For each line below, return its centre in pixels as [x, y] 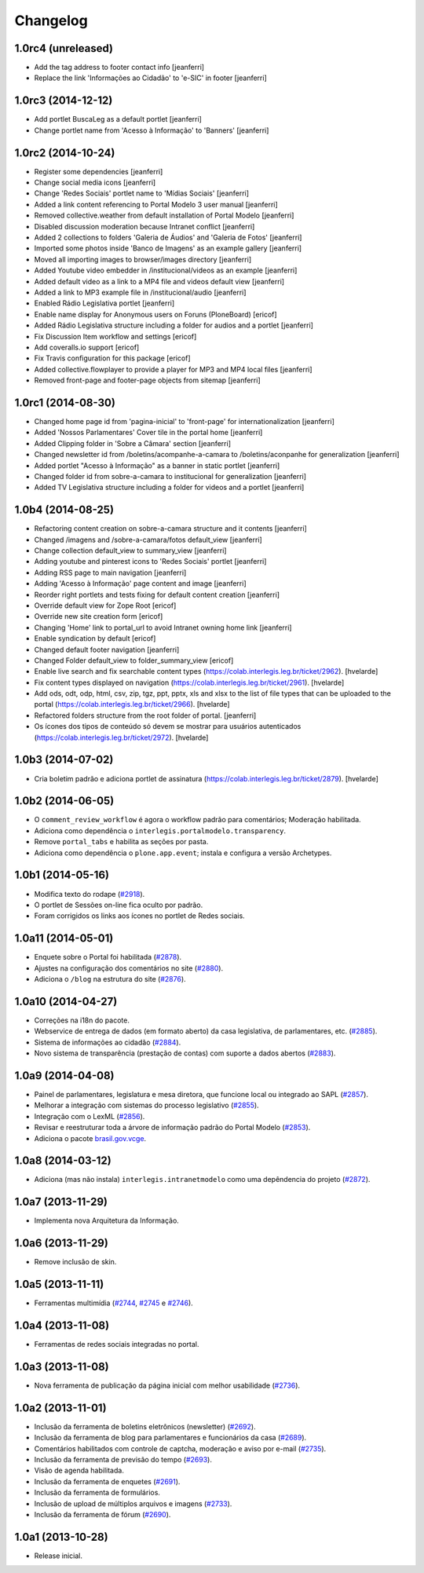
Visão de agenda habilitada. [79, 1471]
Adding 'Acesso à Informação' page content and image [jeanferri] [140, 583]
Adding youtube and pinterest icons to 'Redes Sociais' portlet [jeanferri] [150, 562]
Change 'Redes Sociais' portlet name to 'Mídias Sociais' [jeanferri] [142, 193]
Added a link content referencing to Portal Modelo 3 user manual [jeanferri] [156, 204]
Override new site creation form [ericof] [99, 616]
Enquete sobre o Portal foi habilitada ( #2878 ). [108, 957]
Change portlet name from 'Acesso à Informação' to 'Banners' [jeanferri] [152, 130]
